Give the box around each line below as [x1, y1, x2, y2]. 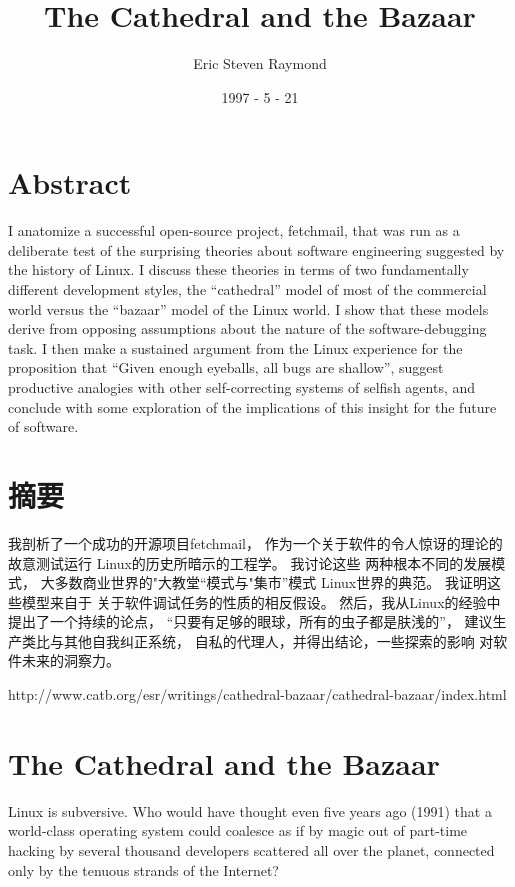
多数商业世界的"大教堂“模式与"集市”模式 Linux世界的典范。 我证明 [54, 572, 487, 593]
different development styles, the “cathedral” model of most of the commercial [8, 279, 487, 300]
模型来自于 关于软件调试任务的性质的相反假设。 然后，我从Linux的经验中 [21, 591, 501, 612]
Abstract [8, 162, 132, 203]
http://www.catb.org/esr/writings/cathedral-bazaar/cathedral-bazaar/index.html [8, 684, 507, 705]
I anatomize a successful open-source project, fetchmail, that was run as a [8, 220, 460, 241]
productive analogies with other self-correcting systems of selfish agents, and [8, 377, 476, 397]
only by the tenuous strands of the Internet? [8, 859, 279, 880]
